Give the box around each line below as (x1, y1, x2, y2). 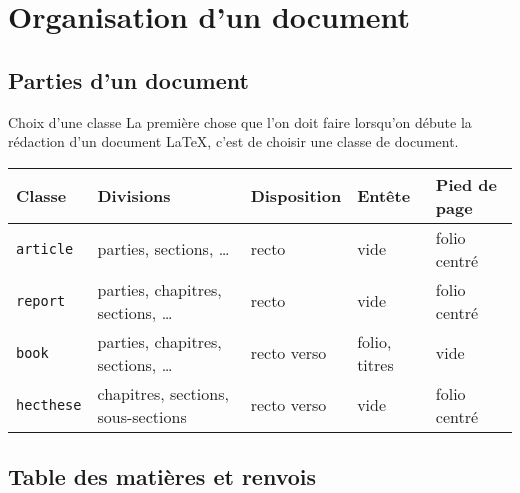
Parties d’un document (8, 64, 249, 95)
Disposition (250, 184, 342, 208)
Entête (357, 184, 411, 208)
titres (357, 352, 394, 376)
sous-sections (97, 404, 187, 428)
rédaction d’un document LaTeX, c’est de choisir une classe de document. (8, 131, 459, 152)
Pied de (435, 172, 497, 196)
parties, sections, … (97, 237, 230, 261)
